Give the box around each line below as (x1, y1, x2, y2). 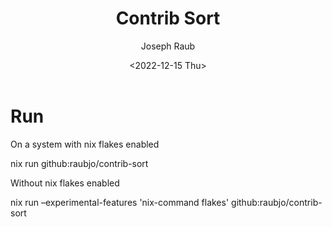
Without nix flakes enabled (10, 177, 120, 189)
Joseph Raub (140, 40, 196, 52)
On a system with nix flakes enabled (10, 138, 160, 150)
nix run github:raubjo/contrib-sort (10, 157, 149, 169)
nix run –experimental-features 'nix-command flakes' (10, 196, 230, 208)
